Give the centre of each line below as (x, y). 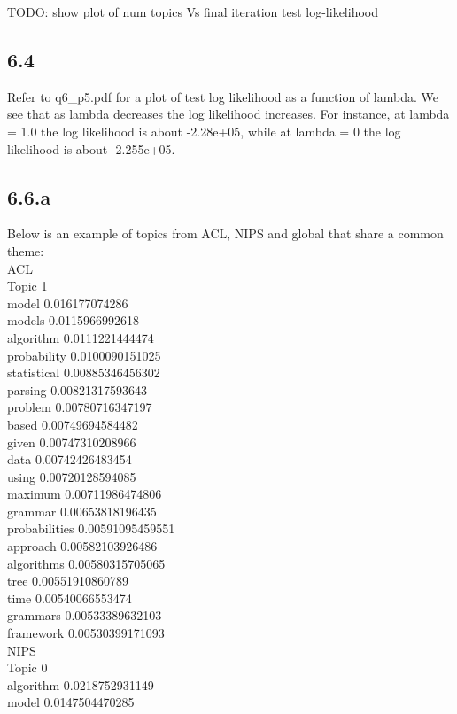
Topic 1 (27, 286)
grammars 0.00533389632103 (85, 615)
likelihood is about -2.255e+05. (91, 148)
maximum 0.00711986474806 (85, 494)
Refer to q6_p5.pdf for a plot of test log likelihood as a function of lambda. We (223, 96)
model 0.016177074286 (68, 303)
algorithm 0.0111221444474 (81, 337)
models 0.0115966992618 (74, 320)
